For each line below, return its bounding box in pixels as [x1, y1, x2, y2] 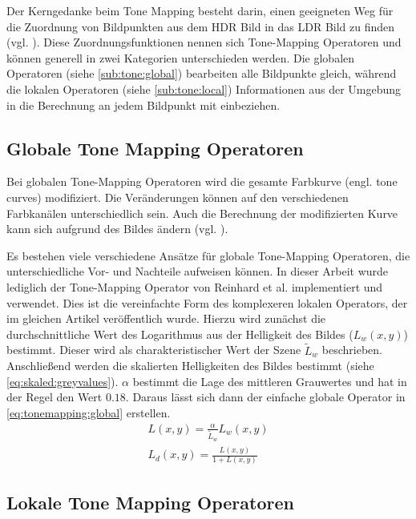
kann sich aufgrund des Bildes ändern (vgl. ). [6, 220, 228, 237]
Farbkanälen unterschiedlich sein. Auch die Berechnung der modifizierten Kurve [6, 204, 398, 221]
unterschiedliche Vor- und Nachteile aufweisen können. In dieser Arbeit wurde [6, 263, 389, 280]
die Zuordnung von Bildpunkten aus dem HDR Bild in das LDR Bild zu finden [6, 18, 395, 34]
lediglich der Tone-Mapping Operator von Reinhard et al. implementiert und [6, 278, 383, 295]
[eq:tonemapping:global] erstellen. [6, 404, 171, 420]
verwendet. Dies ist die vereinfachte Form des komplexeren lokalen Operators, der [6, 294, 408, 311]
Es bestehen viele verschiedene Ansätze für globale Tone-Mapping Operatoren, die [6, 247, 410, 264]
